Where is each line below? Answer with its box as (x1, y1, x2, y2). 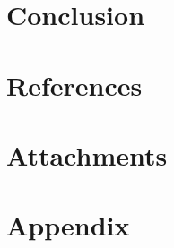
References (6, 66, 143, 103)
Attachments (6, 136, 168, 173)
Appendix (6, 207, 130, 244)
